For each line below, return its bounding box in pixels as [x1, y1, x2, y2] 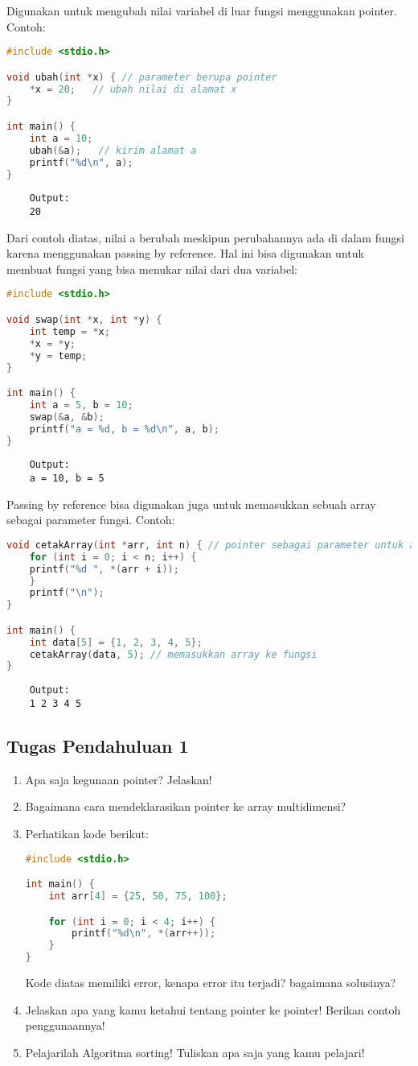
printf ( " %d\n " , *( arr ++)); [72, 928, 216, 940]
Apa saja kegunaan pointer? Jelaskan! [25, 771, 212, 787]
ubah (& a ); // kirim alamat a [29, 144, 197, 156]
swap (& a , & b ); [29, 411, 104, 423]
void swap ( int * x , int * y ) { [6, 314, 162, 325]
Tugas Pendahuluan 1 [6, 733, 189, 758]
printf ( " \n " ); [29, 587, 104, 599]
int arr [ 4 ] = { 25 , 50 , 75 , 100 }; [48, 890, 227, 903]
